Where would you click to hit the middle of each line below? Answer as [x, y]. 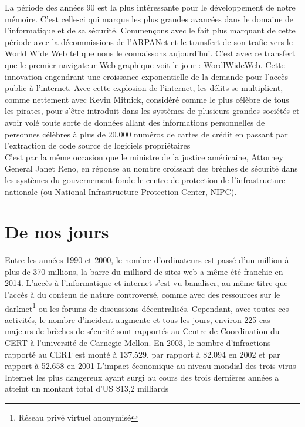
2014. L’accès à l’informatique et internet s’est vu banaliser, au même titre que [146, 283]
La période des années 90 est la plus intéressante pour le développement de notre [150, 7]
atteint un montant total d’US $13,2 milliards [87, 389]
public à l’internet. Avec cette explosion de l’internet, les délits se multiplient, [144, 88]
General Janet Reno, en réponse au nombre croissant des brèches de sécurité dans [151, 168]
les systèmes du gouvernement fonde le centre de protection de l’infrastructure [145, 179]
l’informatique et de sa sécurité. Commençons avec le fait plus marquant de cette [150, 30]
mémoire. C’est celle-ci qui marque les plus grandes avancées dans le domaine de [149, 19]
